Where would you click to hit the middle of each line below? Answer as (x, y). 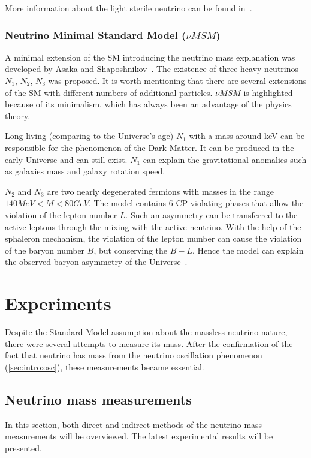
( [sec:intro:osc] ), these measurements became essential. (105, 367)
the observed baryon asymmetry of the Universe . (96, 262)
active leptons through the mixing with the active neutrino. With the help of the (153, 226)
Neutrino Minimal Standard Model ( (96, 34)
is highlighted (268, 92)
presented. (23, 448)
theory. (18, 115)
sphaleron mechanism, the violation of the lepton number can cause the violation (153, 238)
